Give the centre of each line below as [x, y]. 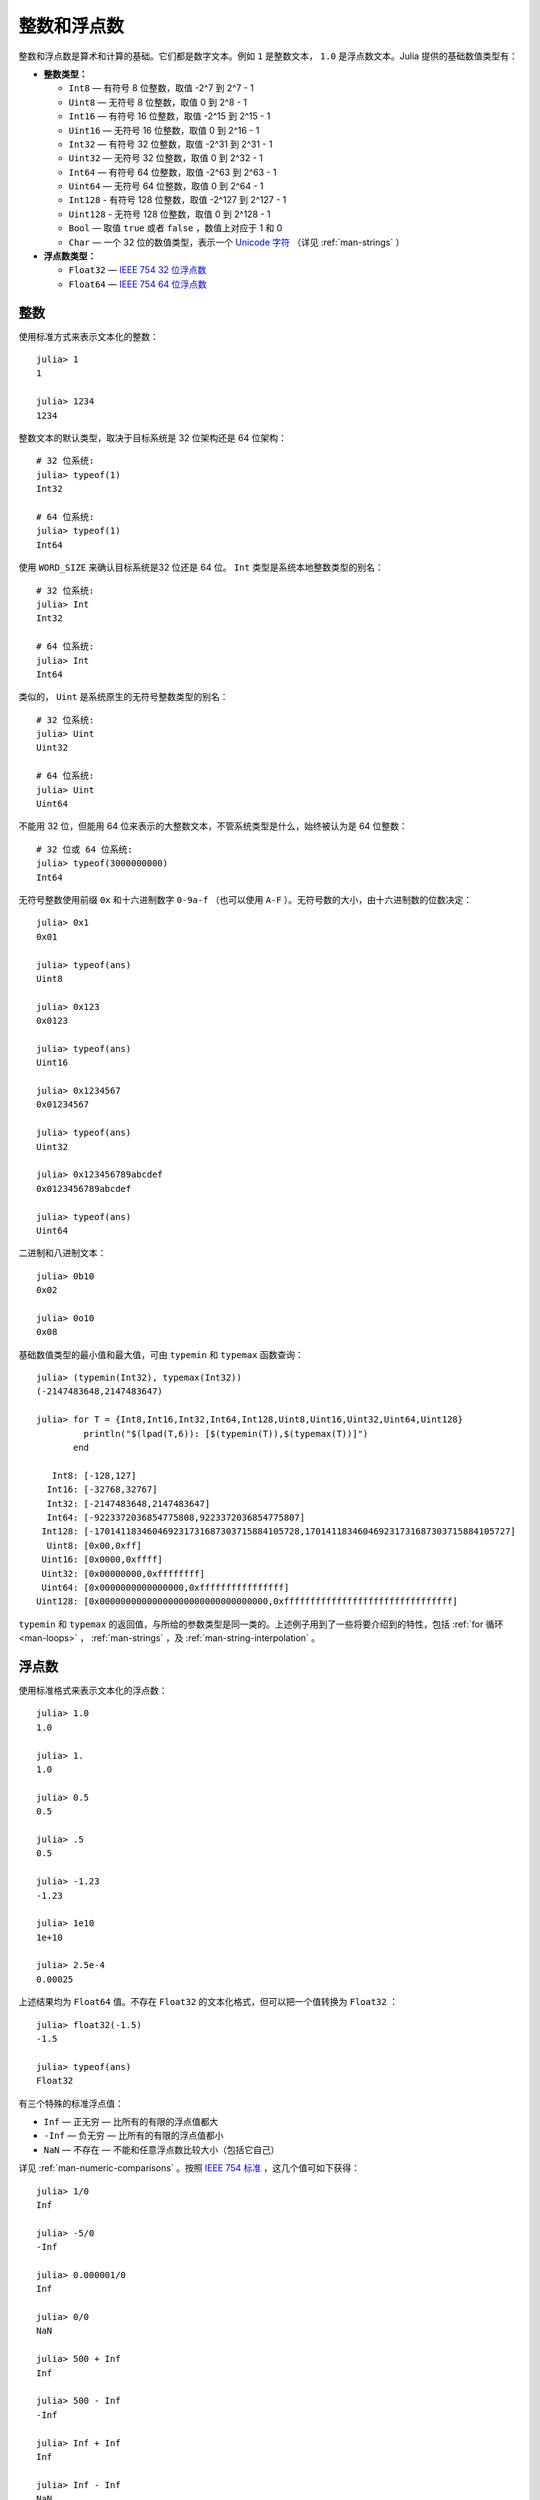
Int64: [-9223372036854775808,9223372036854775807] [175, 1517]
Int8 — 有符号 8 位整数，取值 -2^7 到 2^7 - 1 [161, 88]
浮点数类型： [70, 256]
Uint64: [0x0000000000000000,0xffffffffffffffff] [165, 1587]
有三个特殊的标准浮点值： [71, 2103]
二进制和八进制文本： [62, 1253]
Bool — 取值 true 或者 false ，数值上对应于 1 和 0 [175, 228]
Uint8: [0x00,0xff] [94, 1545]
